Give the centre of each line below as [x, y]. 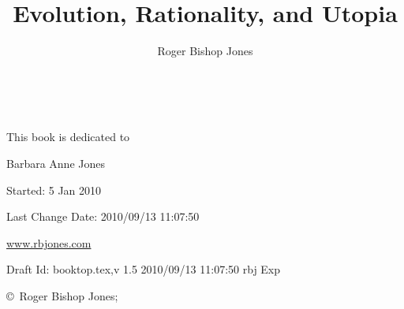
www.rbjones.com [49, 242]
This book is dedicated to [68, 137]
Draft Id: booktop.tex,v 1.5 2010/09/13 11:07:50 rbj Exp [144, 269]
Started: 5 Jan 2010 [54, 190]
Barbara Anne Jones [56, 163]
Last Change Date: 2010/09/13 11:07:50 [103, 216]
